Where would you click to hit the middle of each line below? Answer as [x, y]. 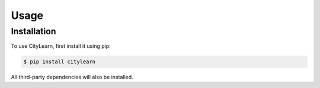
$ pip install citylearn [60, 62]
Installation [33, 31]
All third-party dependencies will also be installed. [72, 77]
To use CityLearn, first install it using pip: [61, 46]
